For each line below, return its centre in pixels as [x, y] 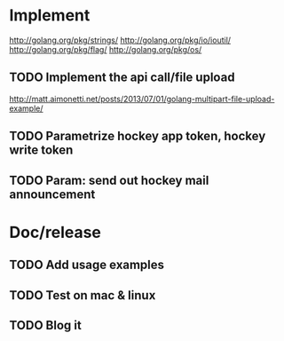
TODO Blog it [45, 325]
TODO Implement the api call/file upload [122, 78]
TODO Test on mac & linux [83, 295]
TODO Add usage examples [87, 265]
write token [41, 151]
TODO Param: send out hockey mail [109, 180]
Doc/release [55, 232]
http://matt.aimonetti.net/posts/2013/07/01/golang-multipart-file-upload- [142, 99]
